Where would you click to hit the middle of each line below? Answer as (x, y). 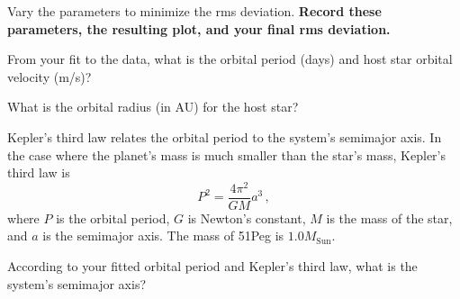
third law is (39, 172)
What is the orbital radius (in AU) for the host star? (153, 107)
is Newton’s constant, (247, 217)
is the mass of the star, (389, 217)
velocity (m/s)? (50, 76)
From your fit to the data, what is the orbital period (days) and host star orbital (230, 59)
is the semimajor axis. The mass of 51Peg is (163, 236)
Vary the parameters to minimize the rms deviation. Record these (194, 11)
